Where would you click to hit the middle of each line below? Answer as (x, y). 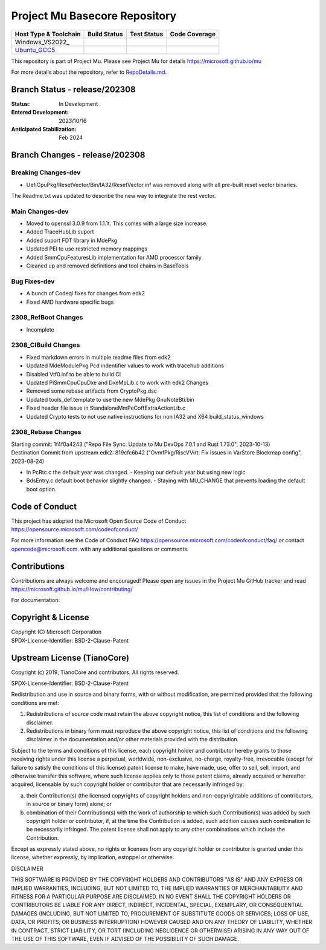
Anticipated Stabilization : (44, 129)
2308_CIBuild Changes (46, 345)
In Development (78, 103)
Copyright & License (50, 617)
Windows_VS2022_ (42, 42)
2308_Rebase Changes (46, 432)
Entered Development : (40, 113)
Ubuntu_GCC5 (35, 50)
